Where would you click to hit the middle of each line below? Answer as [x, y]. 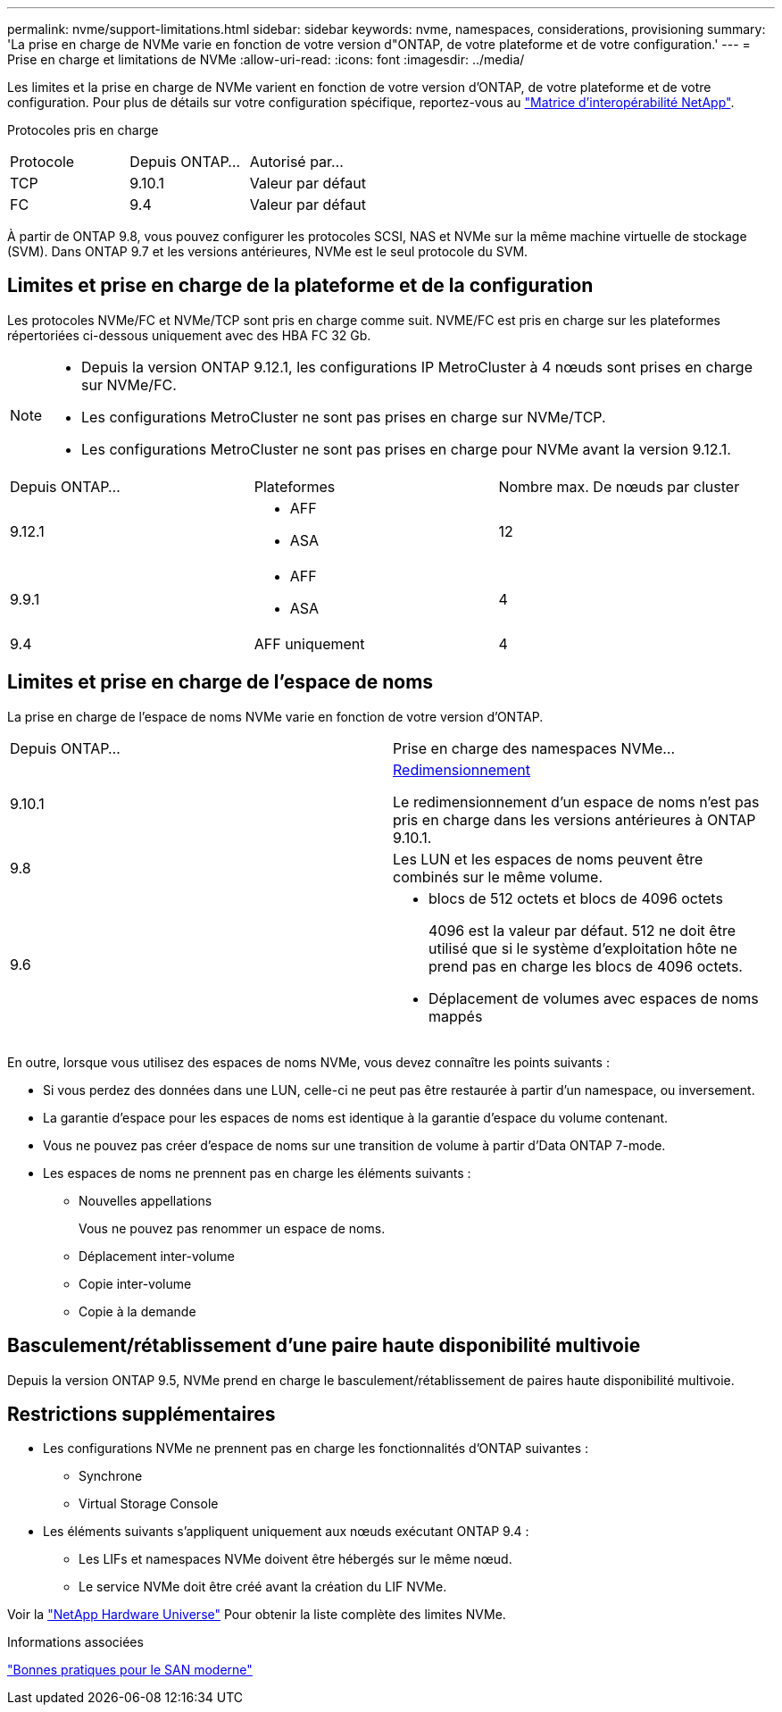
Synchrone [111, 1476]
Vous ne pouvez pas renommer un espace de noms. [232, 1228]
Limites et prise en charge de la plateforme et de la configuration [300, 286]
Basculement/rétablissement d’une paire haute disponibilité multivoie [324, 1346]
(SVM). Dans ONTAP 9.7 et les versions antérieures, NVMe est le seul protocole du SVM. [268, 251]
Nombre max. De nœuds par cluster [619, 486]
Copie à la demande [137, 1311]
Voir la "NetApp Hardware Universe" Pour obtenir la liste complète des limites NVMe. [257, 1615]
